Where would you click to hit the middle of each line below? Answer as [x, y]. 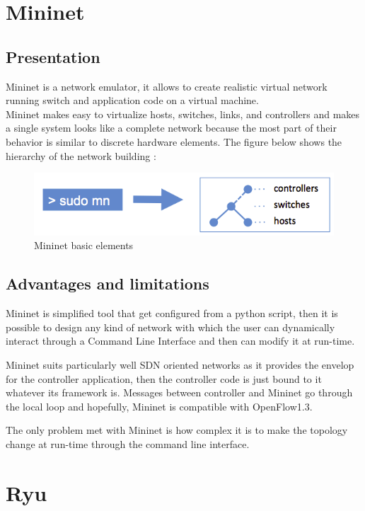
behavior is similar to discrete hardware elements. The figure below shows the [174, 141]
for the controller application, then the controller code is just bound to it [164, 378]
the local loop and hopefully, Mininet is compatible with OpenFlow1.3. [159, 406]
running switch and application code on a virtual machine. [132, 100]
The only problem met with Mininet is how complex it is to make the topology [177, 430]
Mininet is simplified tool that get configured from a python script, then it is [172, 313]
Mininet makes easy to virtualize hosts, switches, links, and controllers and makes [183, 114]
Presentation [53, 56]
